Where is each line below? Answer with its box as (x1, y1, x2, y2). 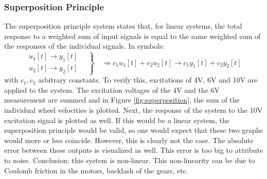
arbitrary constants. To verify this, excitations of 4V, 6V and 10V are (38, 74, 258, 85)
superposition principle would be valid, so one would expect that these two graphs (4, 125, 263, 135)
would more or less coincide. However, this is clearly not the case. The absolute (4, 134, 254, 145)
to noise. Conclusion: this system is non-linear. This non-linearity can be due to (4, 154, 255, 165)
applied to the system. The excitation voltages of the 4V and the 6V (4, 84, 220, 95)
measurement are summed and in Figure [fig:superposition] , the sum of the (4, 94, 240, 105)
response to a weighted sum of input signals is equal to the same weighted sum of (4, 30, 261, 41)
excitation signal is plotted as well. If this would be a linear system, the (4, 114, 229, 125)
